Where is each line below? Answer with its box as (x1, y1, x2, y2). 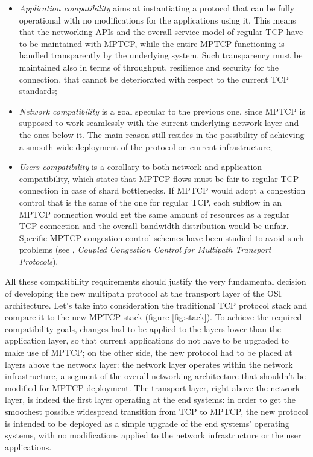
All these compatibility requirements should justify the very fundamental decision (5, 275, 306, 288)
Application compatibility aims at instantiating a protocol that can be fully (19, 2, 295, 14)
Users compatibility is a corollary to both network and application (19, 160, 262, 173)
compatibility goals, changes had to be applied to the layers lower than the (5, 322, 282, 335)
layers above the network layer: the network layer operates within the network (5, 358, 293, 370)
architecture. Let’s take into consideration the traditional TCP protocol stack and (5, 298, 308, 311)
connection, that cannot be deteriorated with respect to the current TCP (19, 72, 289, 85)
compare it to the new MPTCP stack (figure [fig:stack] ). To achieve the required (5, 310, 302, 323)
